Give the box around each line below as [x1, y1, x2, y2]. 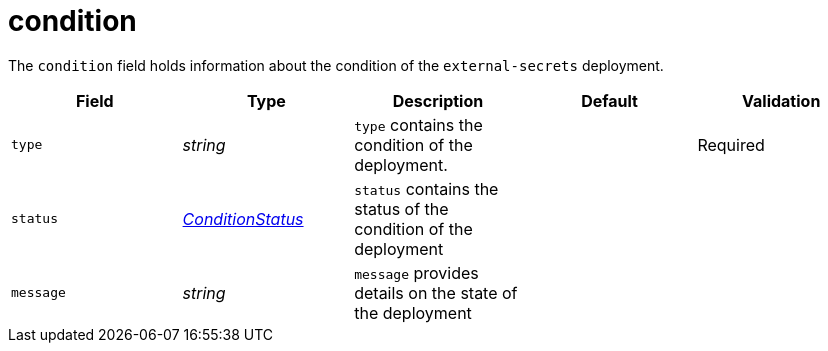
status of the [354, 198, 449, 219]
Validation [742, 90, 821, 111]
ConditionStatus [182, 208, 304, 229]
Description [392, 90, 484, 111]
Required [697, 134, 765, 155]
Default [581, 90, 638, 111]
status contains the [354, 178, 499, 199]
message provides [354, 262, 479, 283]
